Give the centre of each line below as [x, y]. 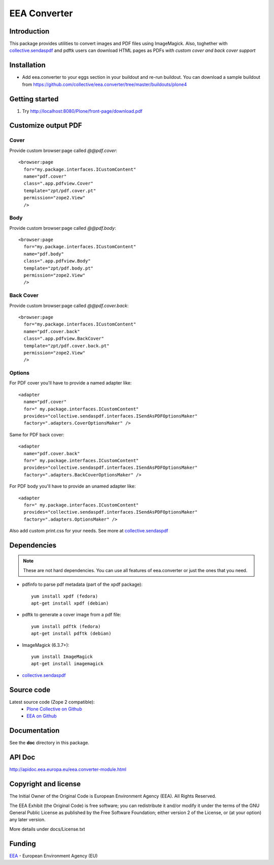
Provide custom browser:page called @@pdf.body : [63, 228]
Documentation [35, 730]
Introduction [29, 31]
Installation [27, 65]
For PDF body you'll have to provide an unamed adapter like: [73, 486]
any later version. [27, 820]
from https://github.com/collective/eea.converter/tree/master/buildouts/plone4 [105, 84]
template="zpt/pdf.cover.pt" [60, 190]
